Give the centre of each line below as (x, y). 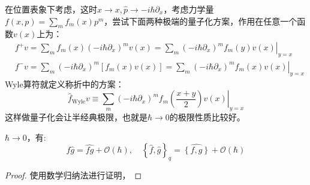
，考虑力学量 (189, 9)
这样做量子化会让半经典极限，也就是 (76, 117)
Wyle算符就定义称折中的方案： (64, 84)
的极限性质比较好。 (207, 117)
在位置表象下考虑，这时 (51, 9)
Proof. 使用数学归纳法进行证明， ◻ (73, 175)
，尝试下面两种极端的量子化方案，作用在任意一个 (201, 21)
